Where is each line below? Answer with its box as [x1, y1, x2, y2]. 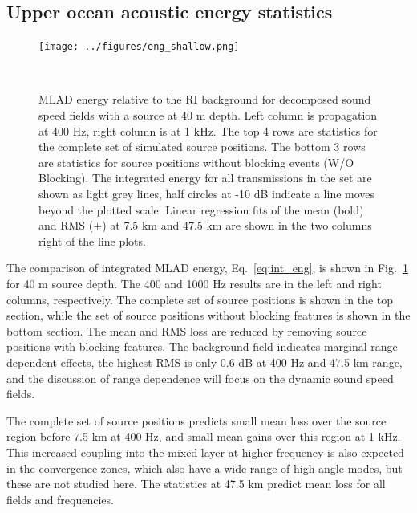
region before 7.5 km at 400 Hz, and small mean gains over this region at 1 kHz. [6, 428, 401, 445]
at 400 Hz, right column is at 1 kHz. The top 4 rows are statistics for [38, 122, 378, 139]
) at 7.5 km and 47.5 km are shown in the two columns [102, 217, 372, 234]
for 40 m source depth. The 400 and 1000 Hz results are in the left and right [6, 275, 382, 291]
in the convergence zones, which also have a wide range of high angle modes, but [6, 459, 403, 476]
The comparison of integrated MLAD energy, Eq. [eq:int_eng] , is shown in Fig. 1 [6, 259, 408, 276]
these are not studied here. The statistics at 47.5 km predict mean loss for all [6, 475, 386, 492]
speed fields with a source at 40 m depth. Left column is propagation [38, 107, 378, 124]
